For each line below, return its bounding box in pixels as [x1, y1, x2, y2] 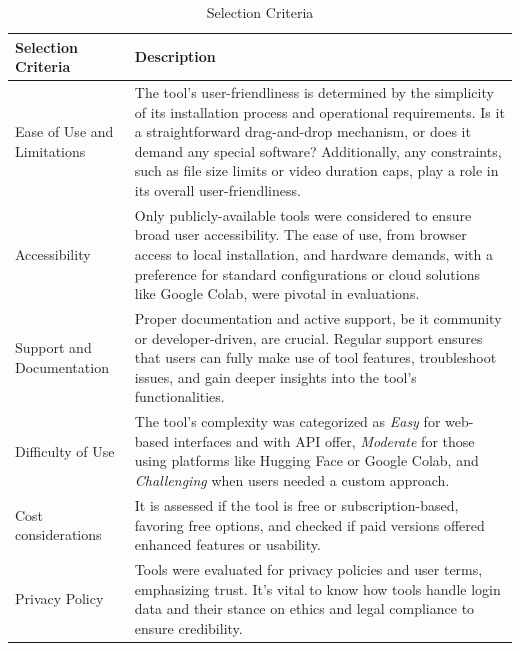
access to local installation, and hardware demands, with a [134, 244, 493, 265]
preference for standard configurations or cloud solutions [134, 263, 480, 284]
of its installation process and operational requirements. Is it [134, 101, 505, 122]
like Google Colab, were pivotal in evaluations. [134, 283, 420, 304]
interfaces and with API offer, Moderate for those [173, 430, 475, 451]
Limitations [15, 140, 86, 161]
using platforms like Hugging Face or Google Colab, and [134, 450, 479, 471]
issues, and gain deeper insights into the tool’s [134, 366, 417, 387]
